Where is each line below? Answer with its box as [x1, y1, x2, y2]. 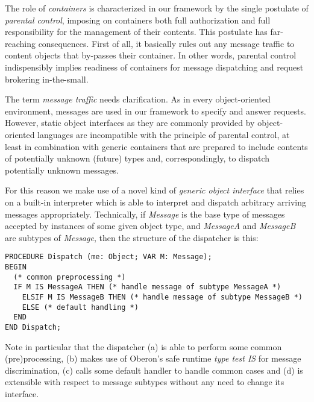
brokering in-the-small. [5, 72, 89, 85]
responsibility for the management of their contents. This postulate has [5, 25, 268, 38]
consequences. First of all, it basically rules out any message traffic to [38, 37, 295, 49]
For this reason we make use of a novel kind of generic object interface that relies [5, 184, 304, 196]
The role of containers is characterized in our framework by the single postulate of [5, 2, 309, 14]
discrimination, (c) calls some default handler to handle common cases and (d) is [5, 363, 303, 376]
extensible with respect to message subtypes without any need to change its [5, 375, 284, 388]
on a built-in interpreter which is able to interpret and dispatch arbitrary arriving [5, 195, 306, 208]
